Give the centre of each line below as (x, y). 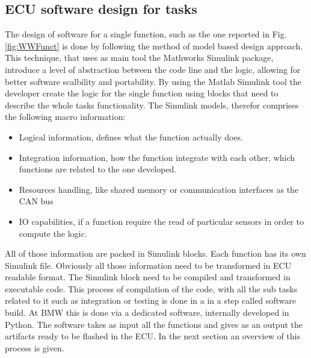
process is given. (35, 347)
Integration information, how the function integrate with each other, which (157, 157)
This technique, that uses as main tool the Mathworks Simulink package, (139, 58)
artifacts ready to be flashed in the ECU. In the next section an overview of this (152, 336)
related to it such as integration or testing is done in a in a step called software (150, 300)
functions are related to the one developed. (98, 169)
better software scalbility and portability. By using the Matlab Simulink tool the (153, 81)
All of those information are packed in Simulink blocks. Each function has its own (155, 253)
